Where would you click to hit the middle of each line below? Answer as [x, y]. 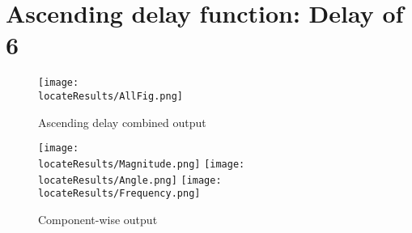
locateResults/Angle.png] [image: [130, 180]
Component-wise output [98, 219]
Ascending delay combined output [122, 122]
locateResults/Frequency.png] [119, 194]
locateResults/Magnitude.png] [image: [142, 164]
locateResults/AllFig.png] [110, 96]
